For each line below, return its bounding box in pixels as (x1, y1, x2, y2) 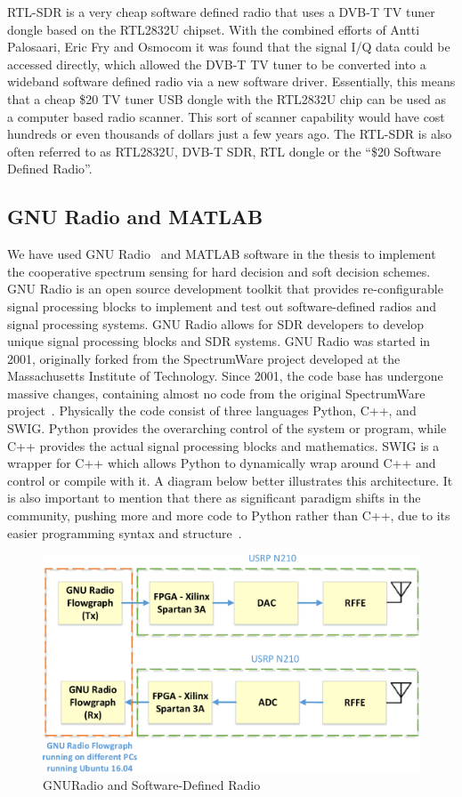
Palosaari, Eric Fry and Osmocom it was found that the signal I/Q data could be (7, 37, 450, 56)
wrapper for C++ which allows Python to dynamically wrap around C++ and (7, 454, 436, 472)
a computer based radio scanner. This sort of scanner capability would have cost (7, 107, 445, 125)
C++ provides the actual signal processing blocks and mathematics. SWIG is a (7, 436, 440, 455)
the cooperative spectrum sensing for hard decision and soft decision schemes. (7, 262, 431, 280)
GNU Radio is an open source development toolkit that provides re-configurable (7, 279, 443, 298)
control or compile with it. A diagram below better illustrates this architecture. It (7, 471, 453, 489)
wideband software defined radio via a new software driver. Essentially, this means (7, 72, 456, 91)
